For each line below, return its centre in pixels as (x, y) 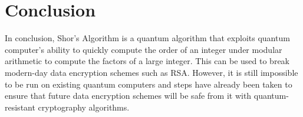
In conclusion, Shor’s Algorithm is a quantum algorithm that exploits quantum (147, 38)
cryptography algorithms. (84, 107)
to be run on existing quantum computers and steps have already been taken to (149, 84)
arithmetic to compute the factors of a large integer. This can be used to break (147, 61)
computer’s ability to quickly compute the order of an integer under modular (144, 49)
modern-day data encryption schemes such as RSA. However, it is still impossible (151, 72)
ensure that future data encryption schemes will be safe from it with (128, 96)
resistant (20, 107)
